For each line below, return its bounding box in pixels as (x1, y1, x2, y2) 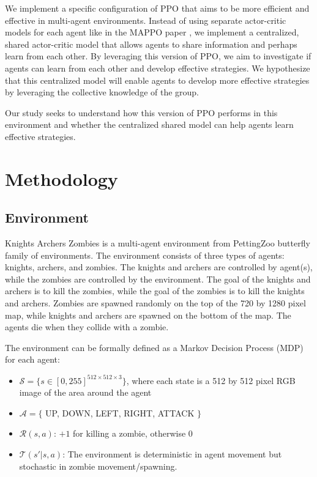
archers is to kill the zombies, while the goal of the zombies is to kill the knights (5, 284, 305, 297)
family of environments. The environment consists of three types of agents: (5, 248, 285, 261)
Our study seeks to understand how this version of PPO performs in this (5, 106, 278, 119)
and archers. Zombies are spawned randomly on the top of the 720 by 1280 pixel (5, 297, 306, 309)
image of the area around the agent (19, 386, 152, 399)
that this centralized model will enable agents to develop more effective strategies (5, 73, 310, 86)
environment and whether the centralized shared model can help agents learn (5, 118, 294, 131)
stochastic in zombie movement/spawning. (19, 459, 177, 472)
